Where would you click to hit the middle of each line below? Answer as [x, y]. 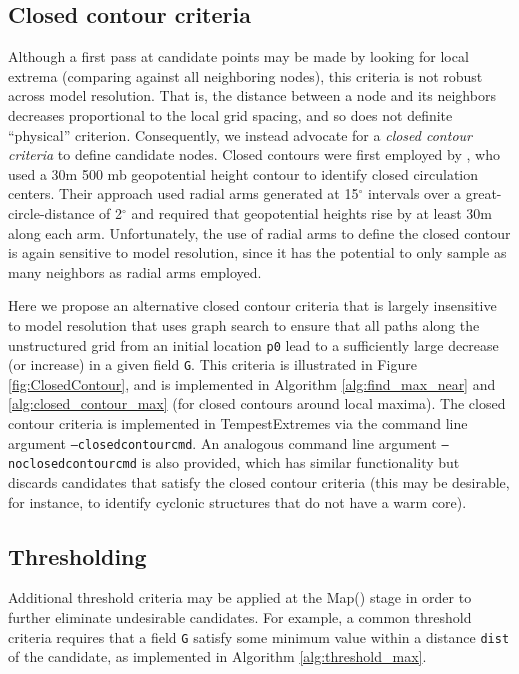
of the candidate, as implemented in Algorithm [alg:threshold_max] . [217, 656]
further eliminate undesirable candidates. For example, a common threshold [240, 616]
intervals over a [414, 193]
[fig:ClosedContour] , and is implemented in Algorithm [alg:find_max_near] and [252, 383]
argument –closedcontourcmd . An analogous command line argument [222, 442]
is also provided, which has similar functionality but [300, 462]
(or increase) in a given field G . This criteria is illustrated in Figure [212, 364]
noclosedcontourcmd [72, 464]
